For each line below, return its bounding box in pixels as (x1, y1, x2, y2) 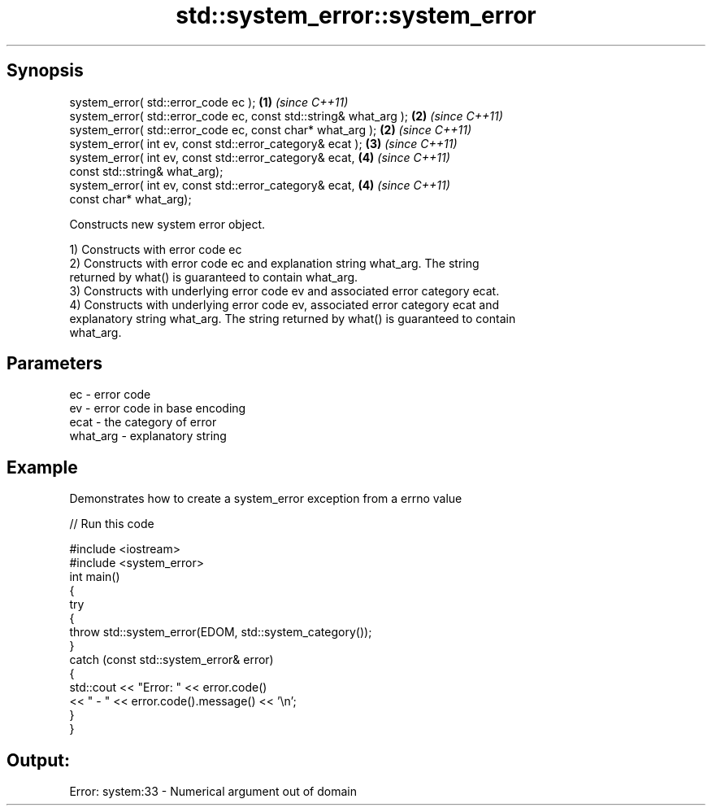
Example (7, 456, 78, 478)
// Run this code (69, 517, 154, 531)
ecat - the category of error (69, 415, 217, 430)
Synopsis (7, 60, 84, 81)
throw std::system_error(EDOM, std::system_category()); (69, 625, 372, 640)
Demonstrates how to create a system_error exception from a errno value (69, 491, 462, 506)
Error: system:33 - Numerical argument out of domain (69, 784, 357, 799)
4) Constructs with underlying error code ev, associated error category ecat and (69, 297, 500, 312)
